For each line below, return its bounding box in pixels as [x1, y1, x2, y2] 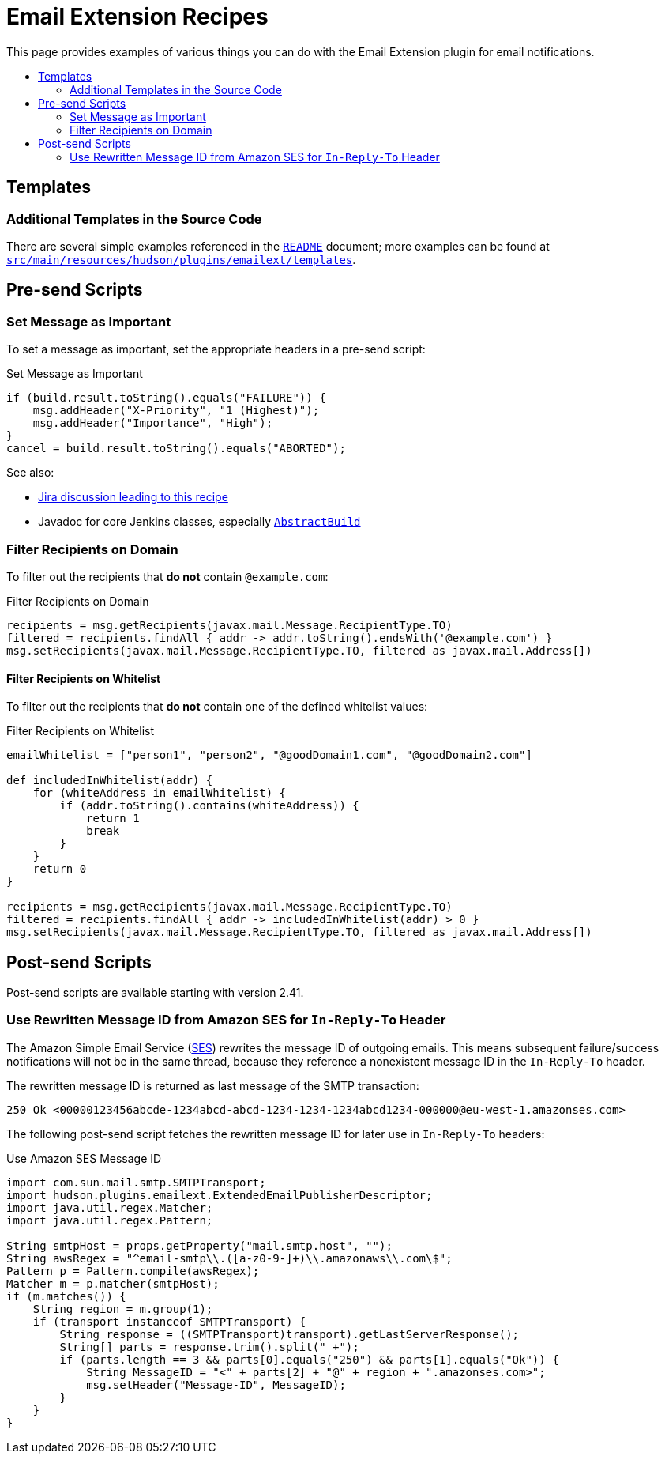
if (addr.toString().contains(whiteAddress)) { [59, 799, 359, 813]
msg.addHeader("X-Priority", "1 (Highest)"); [32, 404, 320, 417]
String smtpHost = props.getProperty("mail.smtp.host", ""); [6, 1239, 393, 1252]
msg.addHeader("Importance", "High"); [32, 417, 273, 430]
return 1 [86, 812, 140, 825]
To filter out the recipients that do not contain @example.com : [6, 569, 329, 583]
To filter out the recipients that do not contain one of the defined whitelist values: [6, 700, 428, 714]
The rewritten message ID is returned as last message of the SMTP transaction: [6, 1078, 419, 1092]
